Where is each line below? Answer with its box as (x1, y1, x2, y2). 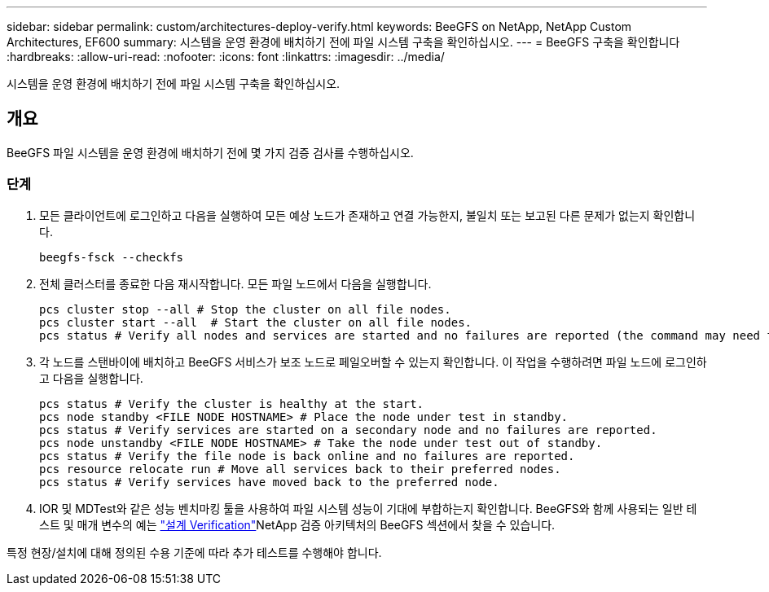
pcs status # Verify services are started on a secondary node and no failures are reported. (39, 423, 657, 436)
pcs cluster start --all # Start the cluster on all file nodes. (39, 315, 472, 329)
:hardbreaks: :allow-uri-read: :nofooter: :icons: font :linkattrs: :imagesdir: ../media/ (7, 50, 445, 64)
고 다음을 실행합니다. (39, 371, 143, 385)
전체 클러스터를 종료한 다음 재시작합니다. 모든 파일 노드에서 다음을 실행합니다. (39, 276, 432, 291)
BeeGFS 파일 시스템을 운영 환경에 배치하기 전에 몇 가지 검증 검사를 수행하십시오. (7, 145, 414, 160)
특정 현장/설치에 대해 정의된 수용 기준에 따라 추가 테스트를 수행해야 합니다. (7, 545, 382, 559)
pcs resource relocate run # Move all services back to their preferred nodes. (39, 462, 561, 476)
